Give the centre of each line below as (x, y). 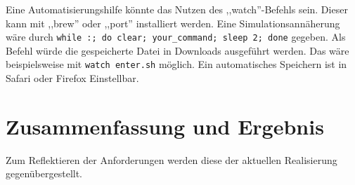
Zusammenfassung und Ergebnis (165, 126)
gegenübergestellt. (44, 173)
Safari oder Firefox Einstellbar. (72, 78)
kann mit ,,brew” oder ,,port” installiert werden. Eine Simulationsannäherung (173, 23)
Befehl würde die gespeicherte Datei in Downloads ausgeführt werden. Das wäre (177, 50)
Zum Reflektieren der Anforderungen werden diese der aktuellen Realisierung (172, 159)
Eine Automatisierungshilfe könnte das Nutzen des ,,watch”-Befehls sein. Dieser (177, 9)
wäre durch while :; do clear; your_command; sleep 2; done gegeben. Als (176, 37)
